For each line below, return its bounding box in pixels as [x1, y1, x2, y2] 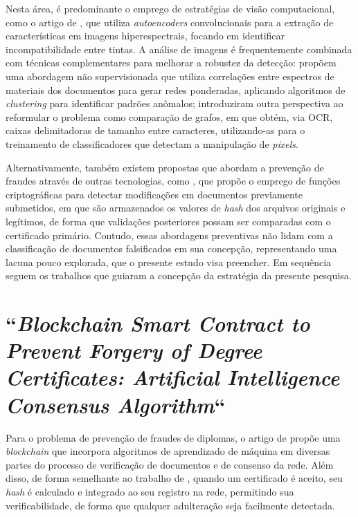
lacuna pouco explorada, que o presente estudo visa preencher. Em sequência [6, 254, 332, 269]
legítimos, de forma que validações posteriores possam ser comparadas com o [6, 214, 331, 228]
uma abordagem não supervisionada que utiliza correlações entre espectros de [6, 68, 334, 83]
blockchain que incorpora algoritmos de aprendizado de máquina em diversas [6, 444, 330, 458]
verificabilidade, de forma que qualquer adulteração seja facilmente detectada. [6, 498, 335, 512]
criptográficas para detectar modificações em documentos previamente [6, 187, 303, 201]
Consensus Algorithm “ [6, 390, 226, 419]
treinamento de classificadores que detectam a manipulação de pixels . [6, 136, 298, 151]
